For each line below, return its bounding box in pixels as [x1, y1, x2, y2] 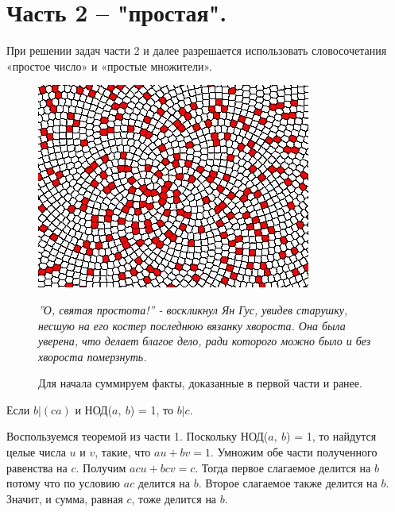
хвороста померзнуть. [38, 348, 147, 364]
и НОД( [75, 401, 113, 418]
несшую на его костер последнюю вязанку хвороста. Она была [38, 317, 346, 333]
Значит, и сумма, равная [6, 490, 123, 506]
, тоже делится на [131, 490, 217, 506]
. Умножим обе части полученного [211, 444, 378, 460]
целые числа [6, 444, 66, 460]
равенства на [6, 459, 68, 475]
